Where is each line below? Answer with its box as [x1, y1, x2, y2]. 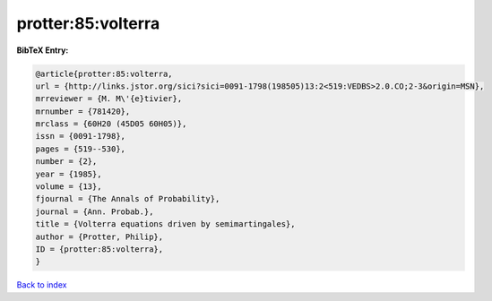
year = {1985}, [35, 168, 102, 179]
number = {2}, [35, 157, 98, 167]
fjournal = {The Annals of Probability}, [35, 193, 220, 204]
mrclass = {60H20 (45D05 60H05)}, [35, 119, 187, 129]
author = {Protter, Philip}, [35, 231, 164, 242]
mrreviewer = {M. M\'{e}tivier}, [35, 94, 183, 104]
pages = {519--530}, [35, 143, 125, 154]
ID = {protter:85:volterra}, [35, 245, 164, 254]
